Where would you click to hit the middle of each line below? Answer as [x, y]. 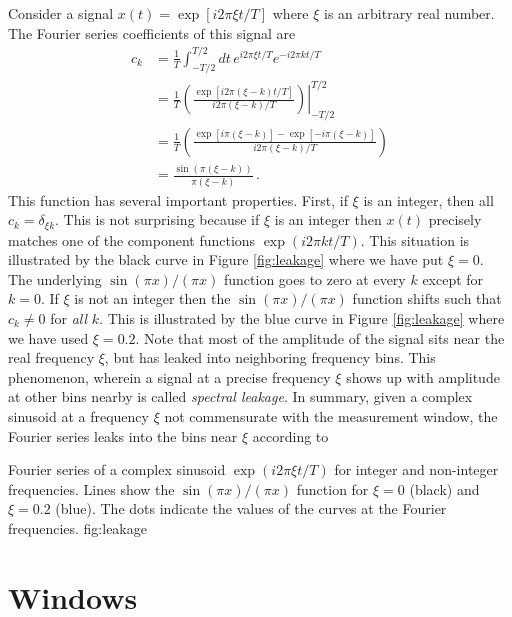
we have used [48, 337]
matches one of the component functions [132, 239]
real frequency [51, 357]
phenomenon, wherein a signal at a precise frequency [169, 376]
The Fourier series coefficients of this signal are [152, 32]
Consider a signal [61, 13]
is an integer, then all [428, 199]
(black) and [444, 488]
